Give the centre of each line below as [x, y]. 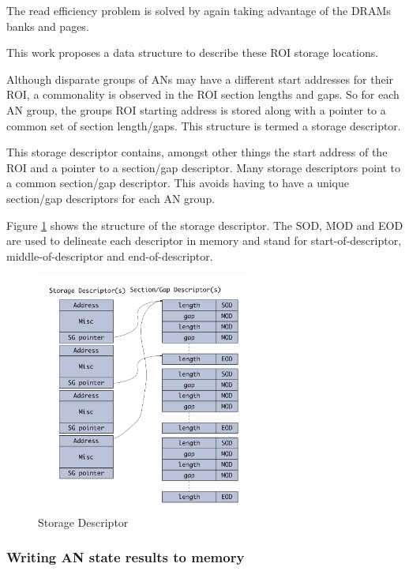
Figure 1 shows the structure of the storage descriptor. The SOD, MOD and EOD [205, 225]
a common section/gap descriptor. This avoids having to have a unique [178, 183]
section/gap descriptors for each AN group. [111, 198]
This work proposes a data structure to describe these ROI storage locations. [193, 53]
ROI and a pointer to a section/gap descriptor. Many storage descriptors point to [203, 167]
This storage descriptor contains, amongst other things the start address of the [197, 152]
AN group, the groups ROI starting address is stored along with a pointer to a [196, 109]
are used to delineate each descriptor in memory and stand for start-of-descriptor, [204, 240]
